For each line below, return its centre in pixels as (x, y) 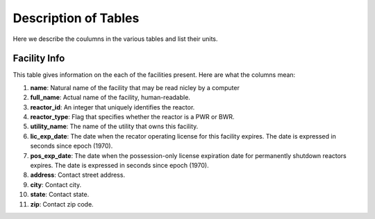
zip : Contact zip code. (62, 204)
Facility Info (39, 59)
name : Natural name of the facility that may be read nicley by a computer (135, 87)
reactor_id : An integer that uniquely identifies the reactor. (112, 107)
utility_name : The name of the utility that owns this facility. (114, 126)
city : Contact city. (56, 184)
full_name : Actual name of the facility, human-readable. (110, 98)
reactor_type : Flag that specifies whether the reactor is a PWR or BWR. (133, 117)
